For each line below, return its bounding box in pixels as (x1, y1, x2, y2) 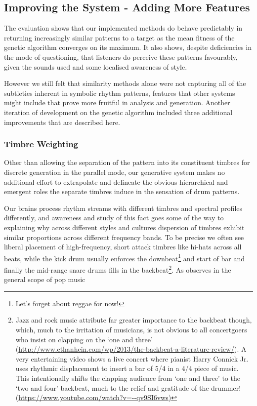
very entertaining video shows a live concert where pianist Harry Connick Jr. (15, 353, 249, 364)
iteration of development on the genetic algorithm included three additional (4, 107, 233, 117)
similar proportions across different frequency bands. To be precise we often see (4, 232, 244, 242)
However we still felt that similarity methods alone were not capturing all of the (4, 78, 246, 88)
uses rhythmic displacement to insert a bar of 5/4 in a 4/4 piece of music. (15, 363, 239, 373)
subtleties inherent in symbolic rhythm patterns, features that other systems (4, 87, 235, 98)
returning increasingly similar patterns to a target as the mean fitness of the (4, 32, 235, 42)
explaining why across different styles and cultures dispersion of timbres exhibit (4, 222, 245, 232)
